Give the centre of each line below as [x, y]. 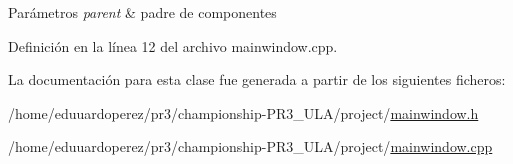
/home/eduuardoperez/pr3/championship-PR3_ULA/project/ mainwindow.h [243, 112]
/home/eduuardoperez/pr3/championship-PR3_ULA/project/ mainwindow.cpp [250, 146]
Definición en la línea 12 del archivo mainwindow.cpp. [173, 45]
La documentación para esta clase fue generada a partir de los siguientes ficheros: [257, 79]
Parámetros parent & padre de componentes [142, 12]
